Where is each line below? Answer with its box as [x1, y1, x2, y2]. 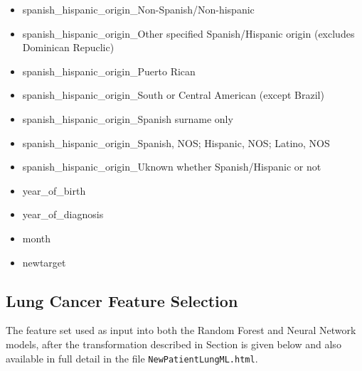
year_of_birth [22, 183, 86, 198]
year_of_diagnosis [22, 207, 104, 222]
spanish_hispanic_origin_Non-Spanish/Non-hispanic [22, 2, 255, 16]
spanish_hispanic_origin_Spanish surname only [22, 111, 233, 126]
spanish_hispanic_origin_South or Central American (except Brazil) [22, 87, 324, 102]
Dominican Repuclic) [22, 40, 115, 55]
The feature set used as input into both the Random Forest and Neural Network [6, 323, 356, 338]
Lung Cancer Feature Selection [6, 289, 238, 311]
